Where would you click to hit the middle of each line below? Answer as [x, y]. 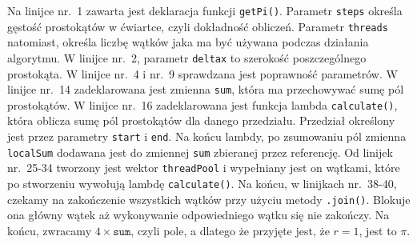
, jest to [378, 230]
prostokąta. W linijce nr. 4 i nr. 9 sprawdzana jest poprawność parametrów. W [202, 73]
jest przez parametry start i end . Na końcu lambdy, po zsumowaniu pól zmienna [207, 136]
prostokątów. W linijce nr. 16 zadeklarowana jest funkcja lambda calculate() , [202, 104]
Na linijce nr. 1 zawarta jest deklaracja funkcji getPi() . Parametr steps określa [205, 10]
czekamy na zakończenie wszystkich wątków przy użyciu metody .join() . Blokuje [209, 199]
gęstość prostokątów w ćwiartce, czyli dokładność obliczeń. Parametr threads [198, 26]
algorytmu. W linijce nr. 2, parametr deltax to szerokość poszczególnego [187, 57]
